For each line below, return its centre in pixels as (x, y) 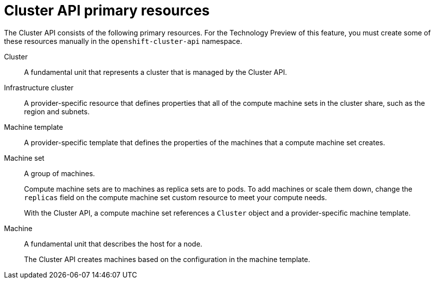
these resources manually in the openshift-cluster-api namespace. (123, 41)
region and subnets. (57, 111)
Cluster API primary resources (107, 10)
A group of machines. (60, 173)
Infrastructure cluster (39, 87)
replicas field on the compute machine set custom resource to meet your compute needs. (175, 197)
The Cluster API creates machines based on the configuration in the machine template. (167, 259)
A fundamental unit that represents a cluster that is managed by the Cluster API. (156, 72)
